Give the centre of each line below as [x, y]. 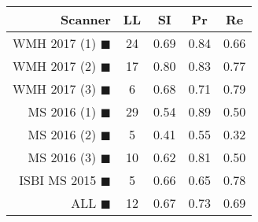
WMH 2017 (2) [55, 66]
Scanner [86, 19]
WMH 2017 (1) [55, 43]
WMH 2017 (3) [55, 89]
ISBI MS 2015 [58, 180]
